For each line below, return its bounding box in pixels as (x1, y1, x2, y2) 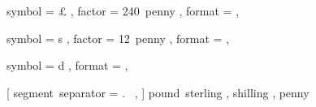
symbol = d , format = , (6, 57, 128, 74)
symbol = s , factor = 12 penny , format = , (6, 29, 230, 46)
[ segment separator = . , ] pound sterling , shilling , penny (6, 83, 310, 101)
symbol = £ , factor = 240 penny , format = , (6, 2, 240, 19)
